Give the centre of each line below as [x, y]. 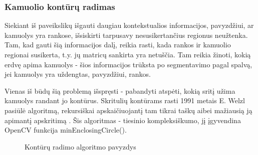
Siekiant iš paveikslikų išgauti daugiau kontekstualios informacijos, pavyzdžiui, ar [129, 25]
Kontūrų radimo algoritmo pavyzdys [80, 146]
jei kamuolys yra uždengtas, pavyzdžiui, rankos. [78, 74]
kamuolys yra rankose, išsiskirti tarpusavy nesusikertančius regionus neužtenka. [126, 35]
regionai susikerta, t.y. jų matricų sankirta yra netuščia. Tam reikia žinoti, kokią [128, 54]
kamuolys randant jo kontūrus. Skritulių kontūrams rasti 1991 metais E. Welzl [125, 100]
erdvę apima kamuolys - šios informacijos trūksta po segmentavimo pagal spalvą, [128, 64]
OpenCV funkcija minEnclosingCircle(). [66, 130]
